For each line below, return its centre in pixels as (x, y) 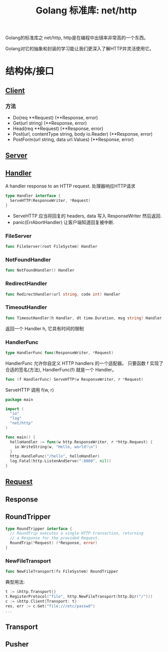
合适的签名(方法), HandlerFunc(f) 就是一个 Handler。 (61, 369)
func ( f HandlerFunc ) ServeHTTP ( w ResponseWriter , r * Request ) (74, 379)
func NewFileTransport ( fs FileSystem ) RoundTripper (62, 572)
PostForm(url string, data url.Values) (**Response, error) (73, 140)
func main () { (21, 437)
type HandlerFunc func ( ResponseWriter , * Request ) (60, 352)
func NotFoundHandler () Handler (40, 270)
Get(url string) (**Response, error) (50, 123)
